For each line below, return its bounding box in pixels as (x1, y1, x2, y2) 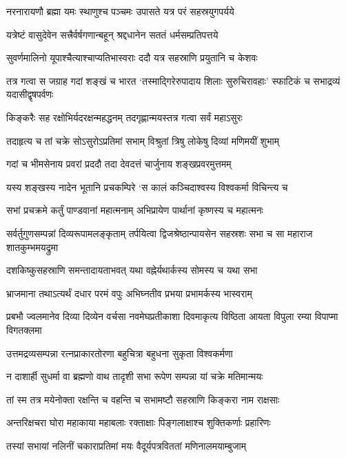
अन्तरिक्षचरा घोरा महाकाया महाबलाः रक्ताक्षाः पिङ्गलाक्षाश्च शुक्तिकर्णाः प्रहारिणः (6, 415, 271, 430)
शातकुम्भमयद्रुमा (6, 239, 59, 254)
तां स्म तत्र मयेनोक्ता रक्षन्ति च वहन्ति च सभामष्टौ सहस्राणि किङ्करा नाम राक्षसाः (6, 392, 280, 406)
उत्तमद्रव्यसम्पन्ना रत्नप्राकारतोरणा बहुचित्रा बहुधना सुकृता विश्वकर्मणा (6, 346, 233, 360)
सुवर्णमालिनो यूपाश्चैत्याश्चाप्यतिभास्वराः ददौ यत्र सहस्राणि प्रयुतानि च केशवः (6, 50, 258, 65)
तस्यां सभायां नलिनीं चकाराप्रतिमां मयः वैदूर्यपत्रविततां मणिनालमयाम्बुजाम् (6, 438, 247, 452)
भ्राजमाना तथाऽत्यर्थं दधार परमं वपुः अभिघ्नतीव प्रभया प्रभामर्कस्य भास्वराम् (6, 286, 252, 300)
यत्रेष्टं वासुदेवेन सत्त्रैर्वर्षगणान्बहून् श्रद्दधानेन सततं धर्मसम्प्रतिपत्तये (6, 27, 218, 41)
